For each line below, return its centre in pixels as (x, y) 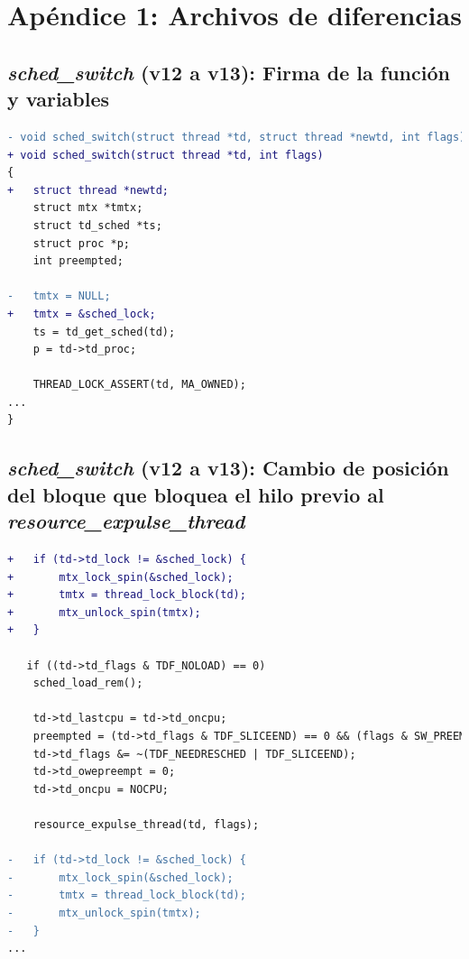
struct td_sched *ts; (97, 225)
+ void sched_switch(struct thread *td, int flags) (166, 155)
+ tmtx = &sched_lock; (82, 314)
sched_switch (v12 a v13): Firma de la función (229, 72)
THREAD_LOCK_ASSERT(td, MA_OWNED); (139, 385)
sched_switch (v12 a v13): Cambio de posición (228, 468)
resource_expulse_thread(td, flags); (146, 824)
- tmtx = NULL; (59, 296)
